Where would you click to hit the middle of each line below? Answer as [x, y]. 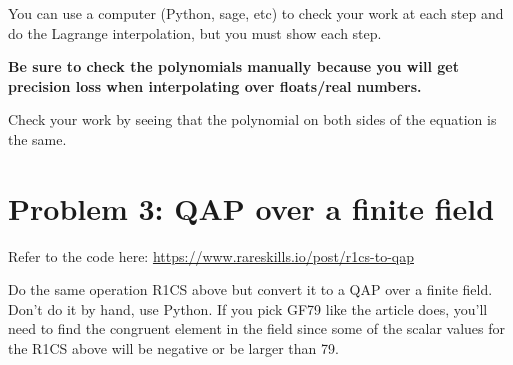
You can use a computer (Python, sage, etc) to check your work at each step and [256, 13]
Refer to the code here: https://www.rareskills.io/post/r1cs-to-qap [211, 255]
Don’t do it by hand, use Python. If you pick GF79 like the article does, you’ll [248, 308]
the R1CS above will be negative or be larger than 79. [173, 348]
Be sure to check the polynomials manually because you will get [233, 66]
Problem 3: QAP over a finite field [251, 207]
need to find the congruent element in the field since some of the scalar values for [256, 328]
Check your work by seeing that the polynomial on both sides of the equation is [252, 119]
